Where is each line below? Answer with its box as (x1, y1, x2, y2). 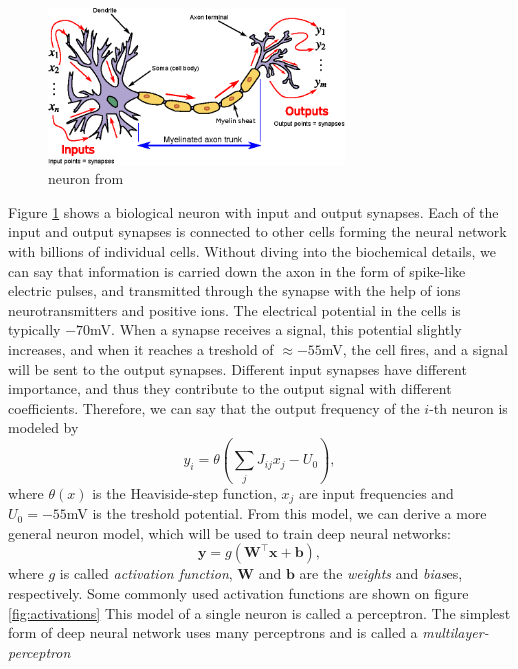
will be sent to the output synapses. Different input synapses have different (8, 358, 467, 379)
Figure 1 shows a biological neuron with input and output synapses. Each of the (8, 201, 499, 222)
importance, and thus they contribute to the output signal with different (8, 378, 452, 399)
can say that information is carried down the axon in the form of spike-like (8, 260, 466, 281)
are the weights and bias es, (299, 563, 463, 584)
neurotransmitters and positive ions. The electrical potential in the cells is (8, 299, 461, 320)
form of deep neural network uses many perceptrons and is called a (8, 622, 418, 643)
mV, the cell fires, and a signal (321, 338, 508, 359)
